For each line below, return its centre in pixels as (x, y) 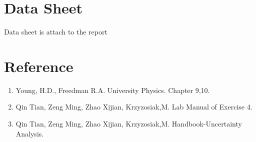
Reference (39, 66)
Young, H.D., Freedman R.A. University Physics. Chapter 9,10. (113, 90)
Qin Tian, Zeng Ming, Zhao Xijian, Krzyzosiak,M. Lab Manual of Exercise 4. (134, 107)
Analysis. (30, 133)
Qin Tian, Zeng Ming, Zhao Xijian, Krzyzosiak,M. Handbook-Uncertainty (129, 124)
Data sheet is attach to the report (56, 32)
